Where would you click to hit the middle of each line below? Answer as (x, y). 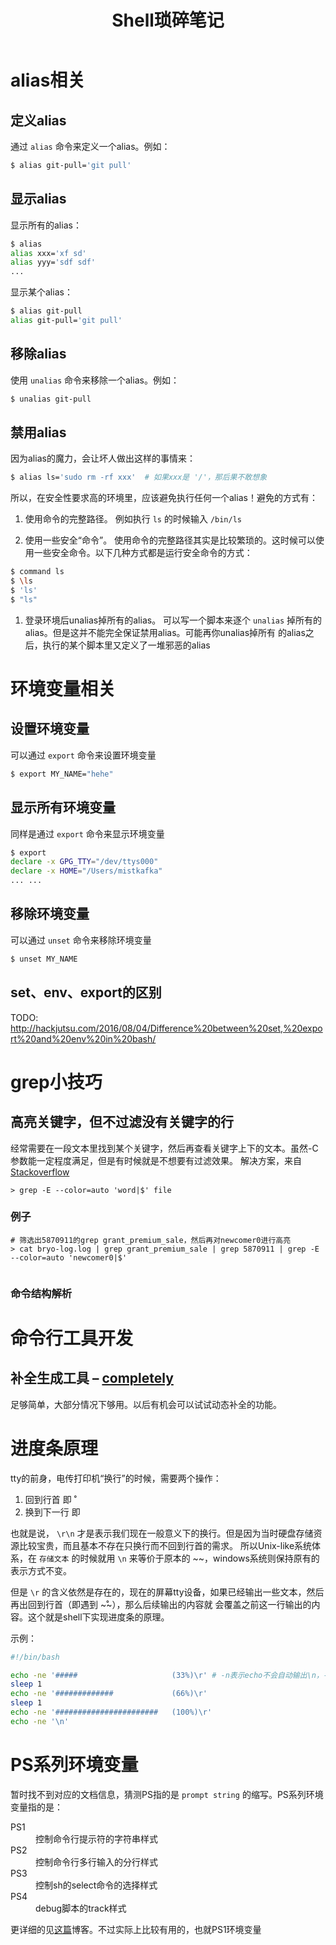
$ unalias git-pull (51, 399)
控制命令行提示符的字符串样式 (96, 1838)
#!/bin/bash (35, 1657)
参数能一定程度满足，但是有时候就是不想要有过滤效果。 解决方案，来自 (156, 1160)
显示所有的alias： (46, 225)
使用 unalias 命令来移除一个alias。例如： (95, 380)
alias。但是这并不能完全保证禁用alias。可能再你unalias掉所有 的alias (165, 632)
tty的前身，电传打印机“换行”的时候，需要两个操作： (116, 1478)
